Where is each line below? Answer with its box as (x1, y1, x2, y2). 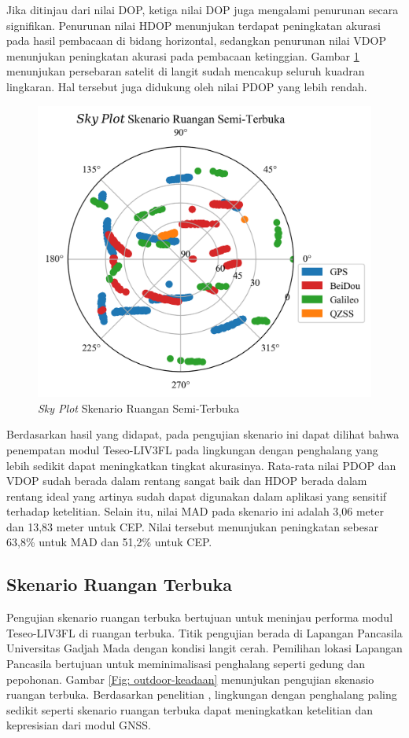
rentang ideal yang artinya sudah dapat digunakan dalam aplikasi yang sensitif (6, 487, 387, 504)
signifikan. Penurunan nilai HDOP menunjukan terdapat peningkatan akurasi (6, 17, 381, 33)
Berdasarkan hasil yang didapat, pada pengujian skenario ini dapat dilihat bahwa (6, 426, 400, 442)
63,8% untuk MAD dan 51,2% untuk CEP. (6, 534, 212, 550)
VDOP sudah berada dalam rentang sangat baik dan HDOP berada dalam (6, 472, 367, 489)
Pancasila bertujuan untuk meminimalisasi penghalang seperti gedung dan (6, 655, 366, 672)
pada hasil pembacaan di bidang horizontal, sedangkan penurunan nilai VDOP (6, 32, 386, 49)
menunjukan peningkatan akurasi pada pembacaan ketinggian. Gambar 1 (6, 47, 359, 64)
